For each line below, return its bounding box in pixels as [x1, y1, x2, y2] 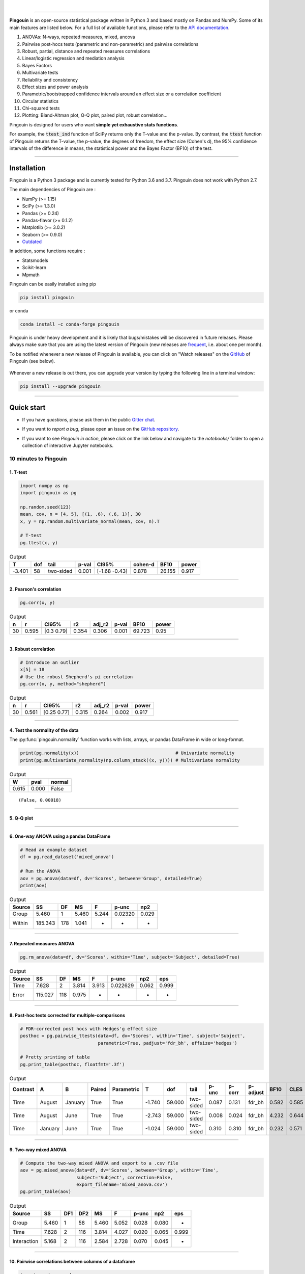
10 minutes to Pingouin [9, 455, 67, 462]
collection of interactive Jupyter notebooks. [22, 442, 114, 448]
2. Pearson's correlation [9, 586, 62, 592]
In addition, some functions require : [9, 248, 85, 254]
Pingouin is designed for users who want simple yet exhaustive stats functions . [9, 121, 178, 127]
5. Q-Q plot [9, 815, 33, 821]
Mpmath [22, 272, 40, 278]
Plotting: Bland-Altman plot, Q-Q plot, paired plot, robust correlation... [22, 112, 168, 118]
